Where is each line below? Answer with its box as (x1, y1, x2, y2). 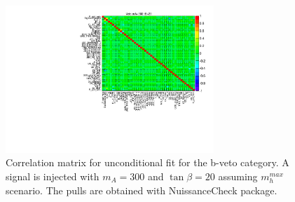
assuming (218, 168, 258, 183)
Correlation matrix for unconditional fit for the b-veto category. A (6, 155, 289, 170)
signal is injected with (6, 168, 100, 183)
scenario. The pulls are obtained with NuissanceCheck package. (6, 182, 277, 197)
